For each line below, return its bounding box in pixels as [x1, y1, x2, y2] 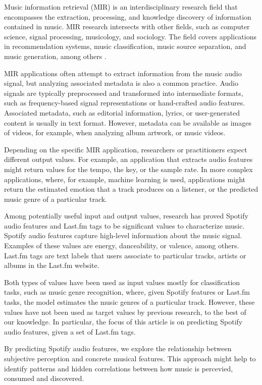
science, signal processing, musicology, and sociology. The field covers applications [4, 31, 257, 41]
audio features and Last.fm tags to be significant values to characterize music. [4, 220, 245, 231]
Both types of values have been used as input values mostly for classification [4, 277, 240, 287]
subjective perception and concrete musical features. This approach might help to [4, 353, 256, 363]
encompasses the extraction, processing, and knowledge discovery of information [4, 11, 251, 22]
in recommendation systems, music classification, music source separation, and [4, 41, 246, 51]
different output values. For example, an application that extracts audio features [4, 154, 253, 164]
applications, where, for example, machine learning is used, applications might [4, 174, 246, 184]
